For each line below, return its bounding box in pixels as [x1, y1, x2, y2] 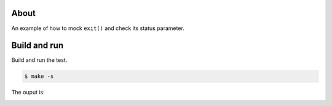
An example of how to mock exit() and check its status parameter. [11, 25, 184, 32]
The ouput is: [11, 89, 45, 96]
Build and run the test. [11, 56, 68, 64]
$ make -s [24, 73, 54, 80]
